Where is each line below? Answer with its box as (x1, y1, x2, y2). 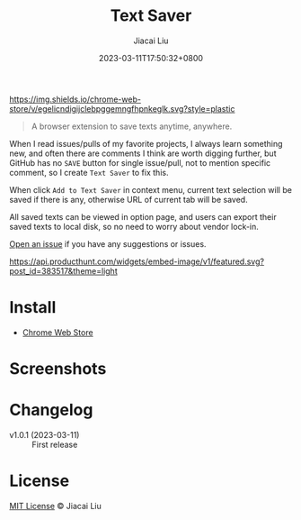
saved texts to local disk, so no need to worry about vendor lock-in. (9, 221, 259, 232)
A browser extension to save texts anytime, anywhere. (31, 121, 233, 132)
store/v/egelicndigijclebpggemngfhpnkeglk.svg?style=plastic (9, 103, 235, 114)
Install (9, 297, 57, 318)
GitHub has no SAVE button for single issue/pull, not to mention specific (9, 157, 271, 168)
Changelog (9, 400, 93, 420)
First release (31, 439, 78, 450)
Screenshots (9, 359, 107, 379)
